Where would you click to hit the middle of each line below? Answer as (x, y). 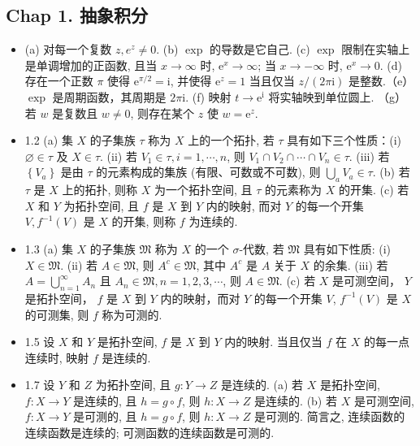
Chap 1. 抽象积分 (77, 15)
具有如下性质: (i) (347, 248)
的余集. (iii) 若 (351, 264)
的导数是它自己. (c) (260, 49)
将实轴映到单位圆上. (321, 96)
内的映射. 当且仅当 (273, 342)
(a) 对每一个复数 (68, 49)
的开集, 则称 (144, 221)
